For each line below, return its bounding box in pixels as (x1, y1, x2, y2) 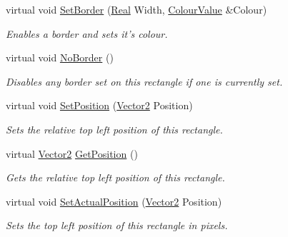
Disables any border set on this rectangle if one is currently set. (6, 74, 283, 89)
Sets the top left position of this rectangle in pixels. (6, 218, 228, 233)
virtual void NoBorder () (6, 50, 114, 65)
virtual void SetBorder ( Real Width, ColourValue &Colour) (6, 2, 267, 16)
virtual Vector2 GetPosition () (6, 146, 138, 161)
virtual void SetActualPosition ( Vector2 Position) (6, 193, 222, 208)
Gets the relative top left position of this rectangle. (6, 170, 225, 185)
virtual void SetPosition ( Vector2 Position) (6, 98, 193, 113)
